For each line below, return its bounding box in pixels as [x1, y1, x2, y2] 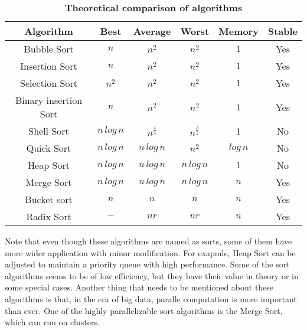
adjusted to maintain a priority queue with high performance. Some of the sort [5, 258, 290, 270]
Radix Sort [26, 210, 71, 223]
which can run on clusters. [5, 316, 100, 328]
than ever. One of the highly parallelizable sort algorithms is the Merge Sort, [5, 304, 283, 316]
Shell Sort [28, 124, 69, 138]
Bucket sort [25, 192, 73, 206]
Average [133, 24, 171, 38]
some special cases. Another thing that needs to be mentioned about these [5, 281, 274, 293]
